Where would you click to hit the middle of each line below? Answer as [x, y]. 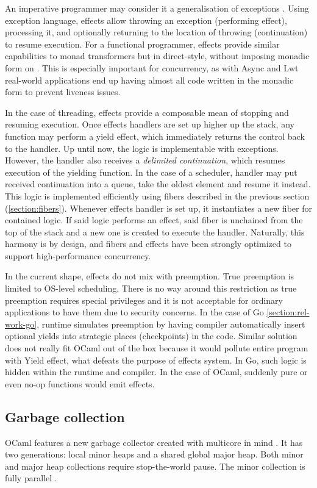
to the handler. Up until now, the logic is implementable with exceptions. [142, 148]
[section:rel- [288, 312]
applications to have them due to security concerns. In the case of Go [134, 312]
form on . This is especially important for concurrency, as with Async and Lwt [152, 67]
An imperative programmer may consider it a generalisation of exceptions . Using [157, 8]
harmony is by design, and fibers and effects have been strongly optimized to [148, 244]
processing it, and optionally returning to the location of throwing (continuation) [156, 32]
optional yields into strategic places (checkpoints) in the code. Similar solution [151, 336]
